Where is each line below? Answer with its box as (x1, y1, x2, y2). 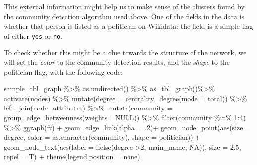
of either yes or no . (4, 30, 63, 41)
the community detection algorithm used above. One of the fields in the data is (4, 11, 245, 21)
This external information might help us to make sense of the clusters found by (4, 1, 245, 11)
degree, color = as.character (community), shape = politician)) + (4, 132, 201, 142)
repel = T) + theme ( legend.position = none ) (4, 151, 140, 162)
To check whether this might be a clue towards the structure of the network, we (4, 47, 247, 57)
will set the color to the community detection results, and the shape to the (4, 57, 230, 67)
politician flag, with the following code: (4, 66, 123, 77)
